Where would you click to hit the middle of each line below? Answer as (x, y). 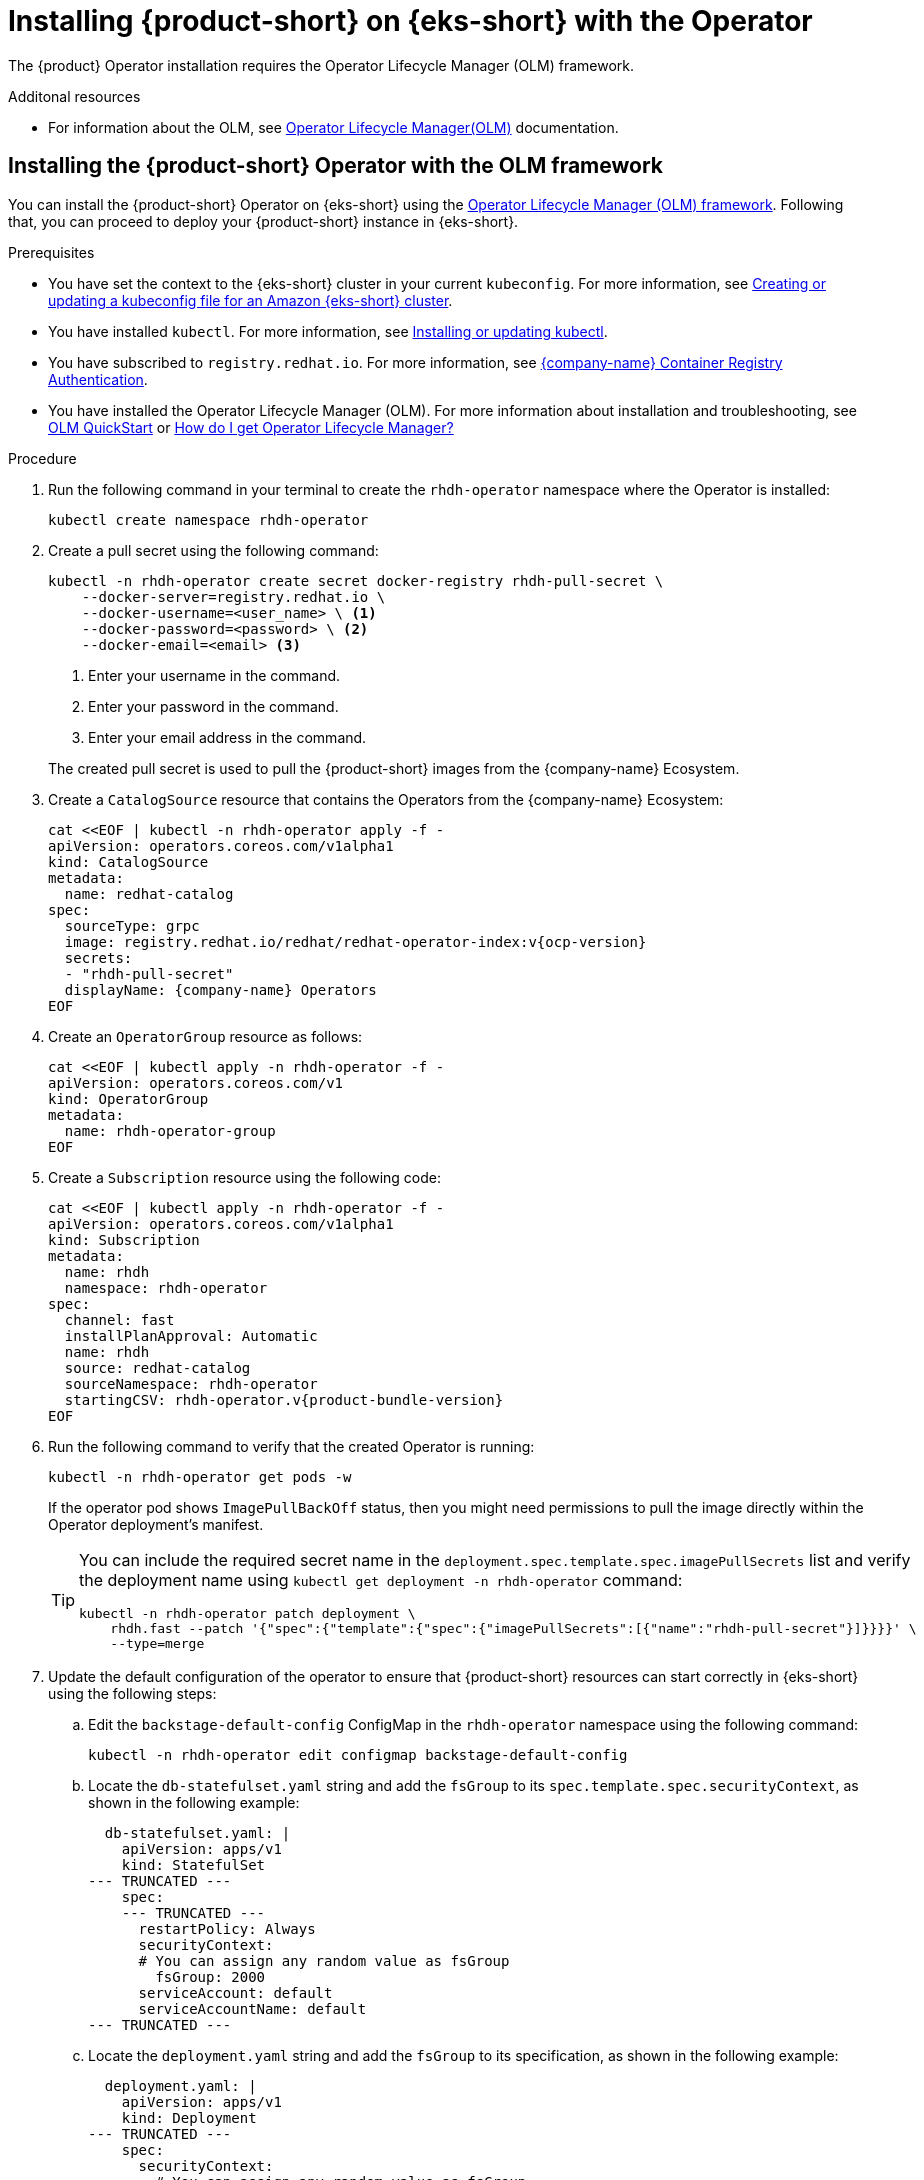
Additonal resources (74, 96)
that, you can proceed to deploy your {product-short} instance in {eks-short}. (263, 221)
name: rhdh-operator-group (170, 1130)
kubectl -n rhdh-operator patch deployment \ (247, 1613)
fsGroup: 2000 (210, 1976)
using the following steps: (132, 1693)
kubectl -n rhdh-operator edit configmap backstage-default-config (358, 1754)
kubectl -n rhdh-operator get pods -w (200, 1476)
